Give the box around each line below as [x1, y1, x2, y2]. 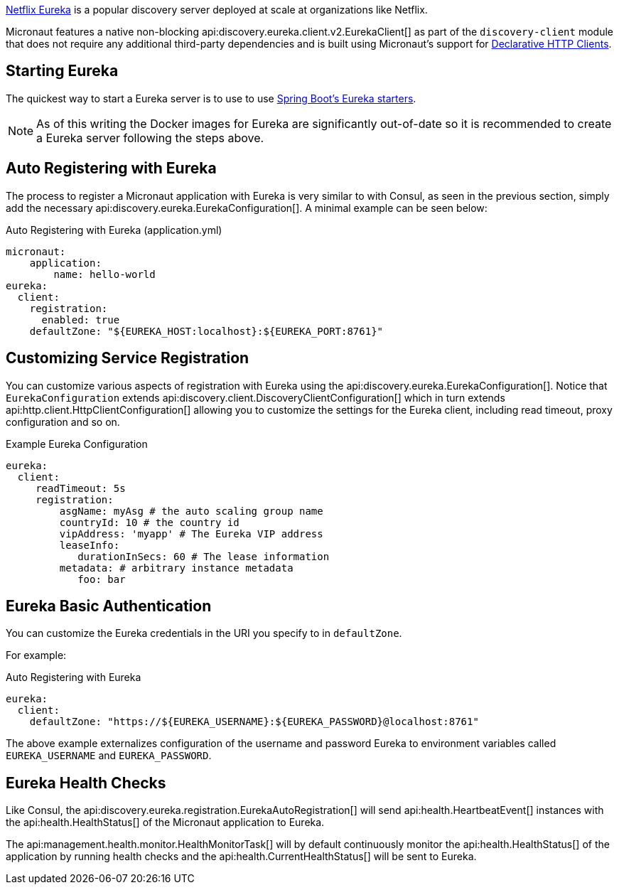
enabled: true [41, 313, 120, 326]
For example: [6, 649, 67, 662]
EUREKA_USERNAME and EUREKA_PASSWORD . [6, 749, 212, 762]
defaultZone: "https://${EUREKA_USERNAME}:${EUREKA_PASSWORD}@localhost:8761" [29, 716, 479, 728]
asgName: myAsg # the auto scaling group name [59, 505, 323, 517]
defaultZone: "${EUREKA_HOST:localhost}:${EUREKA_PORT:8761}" [29, 325, 384, 337]
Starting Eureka [6, 62, 119, 80]
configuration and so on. [6, 415, 120, 428]
